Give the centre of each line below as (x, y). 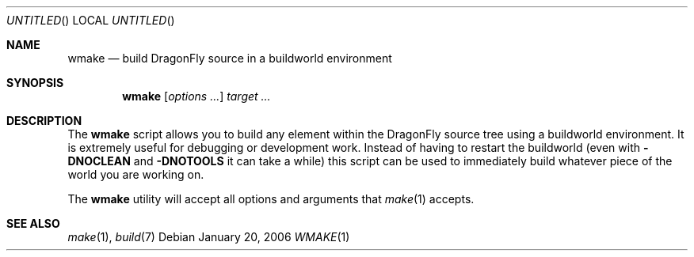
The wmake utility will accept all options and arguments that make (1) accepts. (271, 199)
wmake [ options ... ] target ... (196, 96)
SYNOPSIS (35, 83)
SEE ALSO (33, 223)
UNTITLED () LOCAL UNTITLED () (91, 20)
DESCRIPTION (44, 121)
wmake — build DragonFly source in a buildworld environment (230, 58)
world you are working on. (136, 174)
